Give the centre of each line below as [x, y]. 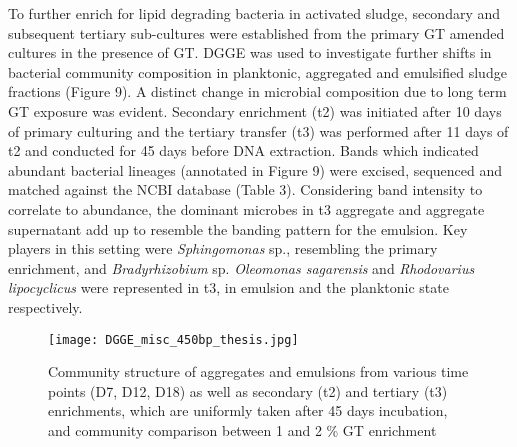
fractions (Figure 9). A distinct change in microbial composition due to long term [257, 91]
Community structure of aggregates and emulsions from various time [258, 371]
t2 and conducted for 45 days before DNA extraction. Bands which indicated [243, 150]
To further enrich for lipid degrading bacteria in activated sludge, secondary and [254, 13]
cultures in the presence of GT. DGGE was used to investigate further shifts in [250, 52]
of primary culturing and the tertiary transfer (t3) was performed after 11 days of [258, 130]
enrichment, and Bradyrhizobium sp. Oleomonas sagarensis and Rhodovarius [241, 267]
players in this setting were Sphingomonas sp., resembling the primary [223, 248]
